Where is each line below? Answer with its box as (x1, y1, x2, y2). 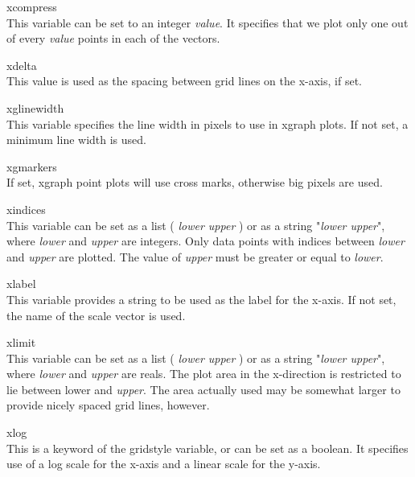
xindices (6, 200, 46, 217)
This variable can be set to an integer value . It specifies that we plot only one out (6, 14, 409, 31)
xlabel (6, 275, 36, 292)
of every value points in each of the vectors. (6, 30, 220, 47)
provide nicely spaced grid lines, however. (6, 397, 210, 413)
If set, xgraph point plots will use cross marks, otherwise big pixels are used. (6, 174, 383, 191)
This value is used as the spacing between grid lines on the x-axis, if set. (6, 72, 362, 89)
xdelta (6, 56, 37, 73)
